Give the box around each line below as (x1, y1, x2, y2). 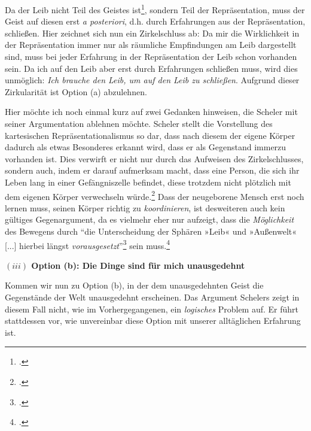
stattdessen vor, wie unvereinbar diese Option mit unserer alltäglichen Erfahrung (5, 314, 301, 327)
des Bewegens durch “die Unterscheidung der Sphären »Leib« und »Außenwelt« (5, 225, 297, 237)
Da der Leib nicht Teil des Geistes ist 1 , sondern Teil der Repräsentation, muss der (5, 2, 305, 16)
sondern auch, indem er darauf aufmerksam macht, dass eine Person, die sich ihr (5, 164, 300, 177)
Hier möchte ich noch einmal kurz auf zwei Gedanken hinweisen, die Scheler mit (5, 105, 298, 118)
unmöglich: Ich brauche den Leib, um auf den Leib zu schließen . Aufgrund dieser (5, 74, 300, 86)
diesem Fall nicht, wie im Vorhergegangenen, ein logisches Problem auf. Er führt (5, 302, 299, 315)
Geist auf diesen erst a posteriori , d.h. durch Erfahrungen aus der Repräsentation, (5, 15, 306, 28)
